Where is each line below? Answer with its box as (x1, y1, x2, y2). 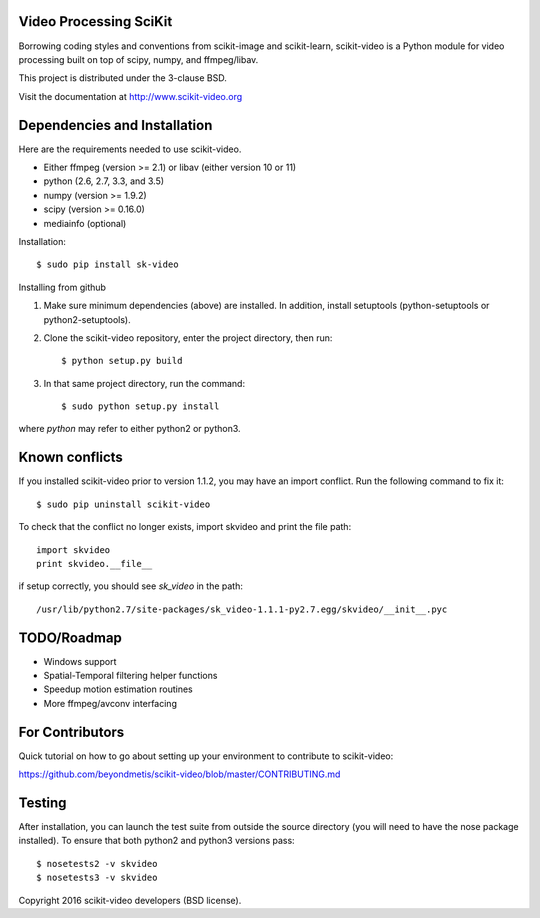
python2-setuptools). (43, 313, 132, 325)
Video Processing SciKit (18, 13, 173, 30)
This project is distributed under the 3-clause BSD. (18, 72, 227, 84)
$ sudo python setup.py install (61, 401, 220, 412)
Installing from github (18, 281, 107, 293)
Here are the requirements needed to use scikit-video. (18, 143, 242, 155)
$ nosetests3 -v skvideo (36, 872, 158, 884)
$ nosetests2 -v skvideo (36, 858, 158, 869)
